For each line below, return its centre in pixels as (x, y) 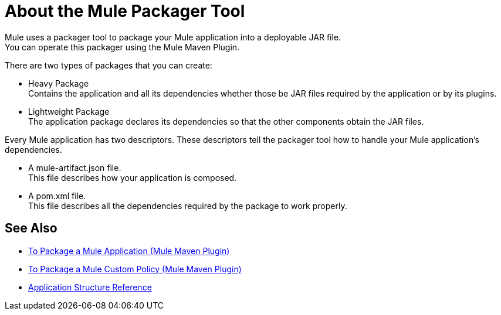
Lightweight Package (69, 111)
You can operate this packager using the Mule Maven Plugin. (122, 47)
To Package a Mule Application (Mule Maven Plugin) (129, 251)
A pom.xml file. (57, 196)
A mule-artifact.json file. (75, 167)
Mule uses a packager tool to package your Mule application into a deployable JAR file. (173, 37)
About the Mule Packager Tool (125, 11)
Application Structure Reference (90, 287)
